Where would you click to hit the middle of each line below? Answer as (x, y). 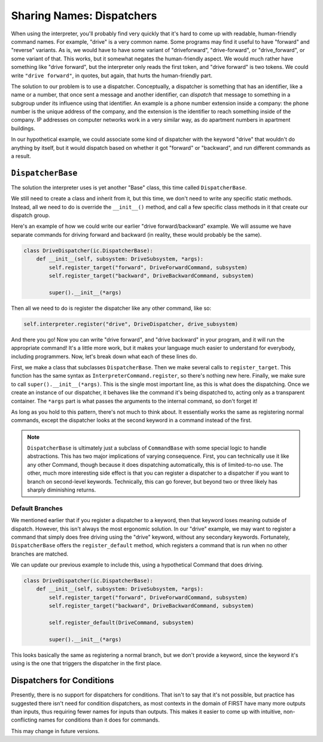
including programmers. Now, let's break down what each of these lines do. (104, 356)
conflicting (24, 720)
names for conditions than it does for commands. (99, 720)
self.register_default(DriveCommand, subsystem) (121, 623)
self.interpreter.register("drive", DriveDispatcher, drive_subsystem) (131, 324)
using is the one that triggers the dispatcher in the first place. (86, 663)
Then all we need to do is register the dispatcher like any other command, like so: (111, 308)
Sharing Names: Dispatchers (84, 16)
